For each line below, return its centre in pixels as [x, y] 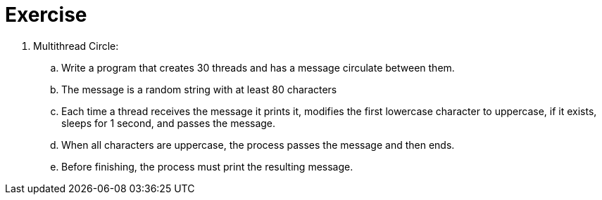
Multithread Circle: [76, 46]
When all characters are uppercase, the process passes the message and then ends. [258, 145]
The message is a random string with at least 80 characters [199, 89]
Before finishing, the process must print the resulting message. [207, 166]
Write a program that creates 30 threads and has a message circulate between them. [258, 67]
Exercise [46, 15]
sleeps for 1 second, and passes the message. [169, 123]
